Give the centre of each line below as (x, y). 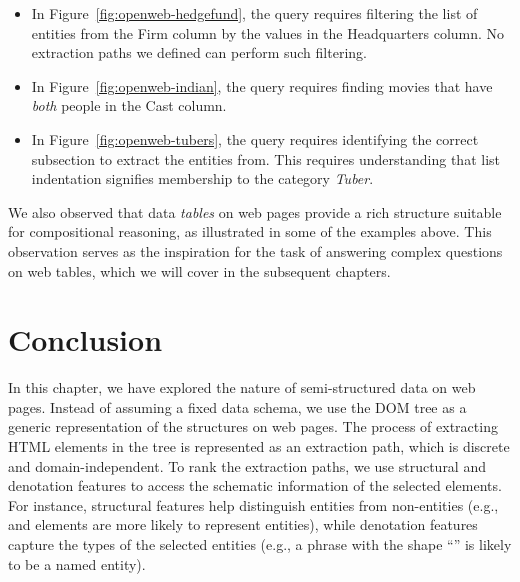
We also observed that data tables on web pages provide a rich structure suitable (255, 211)
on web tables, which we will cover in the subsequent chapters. (199, 270)
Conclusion (85, 339)
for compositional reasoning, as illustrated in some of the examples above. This (250, 231)
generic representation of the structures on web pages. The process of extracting (253, 426)
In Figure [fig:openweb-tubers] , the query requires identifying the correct (255, 138)
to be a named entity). (77, 563)
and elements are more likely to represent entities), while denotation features (243, 524)
